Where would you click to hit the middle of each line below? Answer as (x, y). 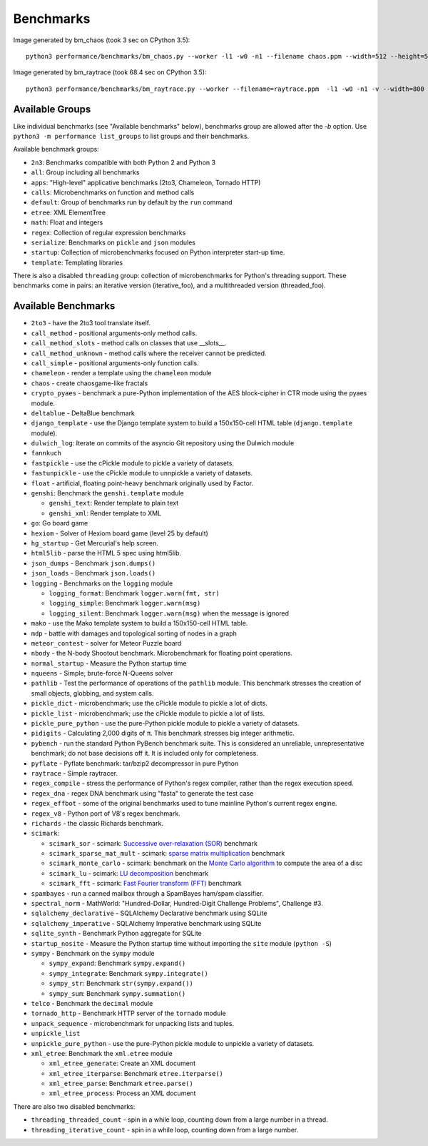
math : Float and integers (67, 222)
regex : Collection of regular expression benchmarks (108, 232)
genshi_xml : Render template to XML (105, 513)
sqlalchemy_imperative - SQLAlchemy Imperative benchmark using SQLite (146, 923)
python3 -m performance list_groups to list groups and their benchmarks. (131, 137)
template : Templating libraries (77, 262)
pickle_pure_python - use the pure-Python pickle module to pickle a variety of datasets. (165, 723)
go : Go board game (60, 523)
